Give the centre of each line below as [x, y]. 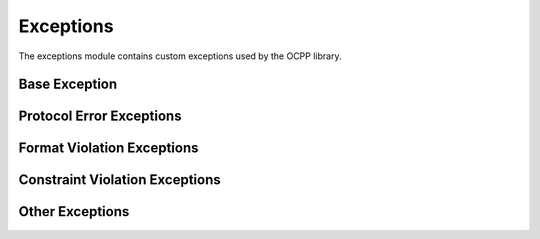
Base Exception [68, 84]
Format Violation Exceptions [108, 148]
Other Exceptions [74, 211]
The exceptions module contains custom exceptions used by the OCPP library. [180, 56]
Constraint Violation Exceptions [119, 180]
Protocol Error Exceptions [100, 116]
